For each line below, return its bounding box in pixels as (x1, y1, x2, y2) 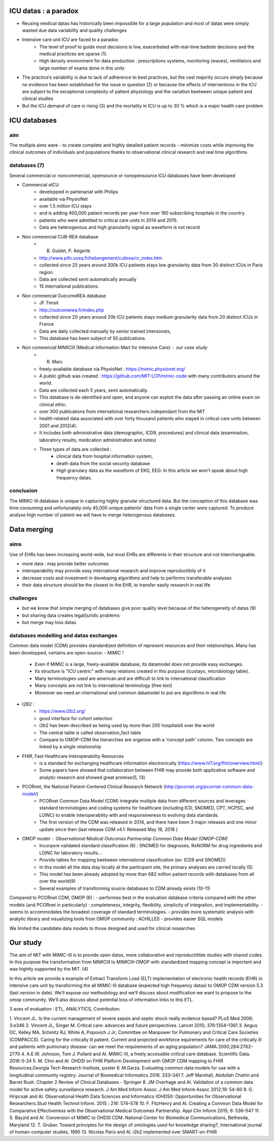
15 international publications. (39, 283, 99, 289)
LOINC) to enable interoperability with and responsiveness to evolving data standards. (39, 812, 219, 818)
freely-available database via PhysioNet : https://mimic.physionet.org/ (39, 366, 185, 372)
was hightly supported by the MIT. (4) (9, 966, 89, 972)
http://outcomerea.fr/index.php (39, 307, 104, 313)
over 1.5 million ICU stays (39, 203, 92, 209)
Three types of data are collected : (39, 446, 112, 452)
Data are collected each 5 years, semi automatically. (39, 387, 149, 393)
